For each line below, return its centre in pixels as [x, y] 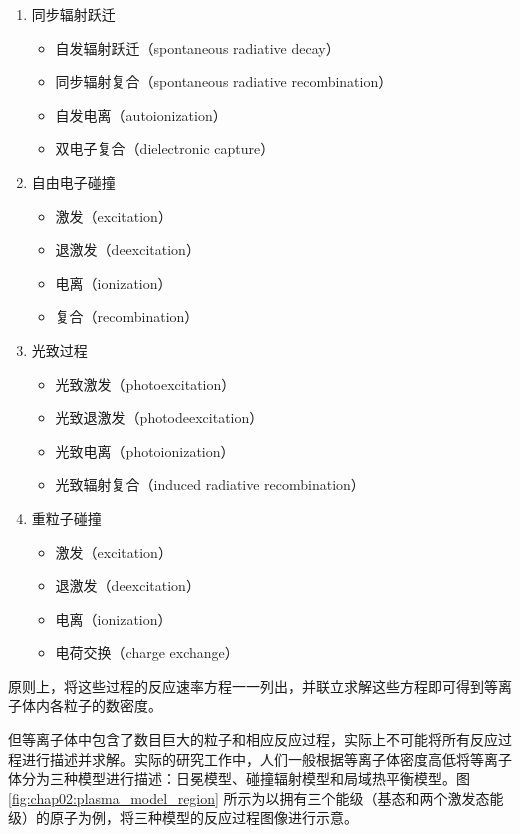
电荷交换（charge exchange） [147, 652]
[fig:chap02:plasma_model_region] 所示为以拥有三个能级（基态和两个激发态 [249, 797]
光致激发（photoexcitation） [145, 383]
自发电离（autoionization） [141, 114]
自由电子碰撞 [73, 181]
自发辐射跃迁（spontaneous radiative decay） [197, 47]
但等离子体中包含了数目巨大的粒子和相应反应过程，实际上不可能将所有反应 [253, 739]
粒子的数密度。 [112, 705]
